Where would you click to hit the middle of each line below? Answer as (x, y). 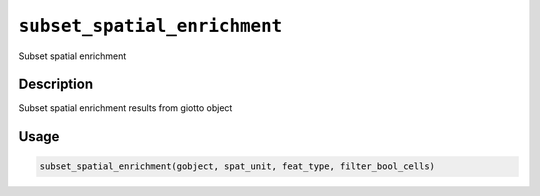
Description (56, 84)
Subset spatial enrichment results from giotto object (125, 108)
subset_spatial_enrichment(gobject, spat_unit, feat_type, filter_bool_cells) (237, 166)
